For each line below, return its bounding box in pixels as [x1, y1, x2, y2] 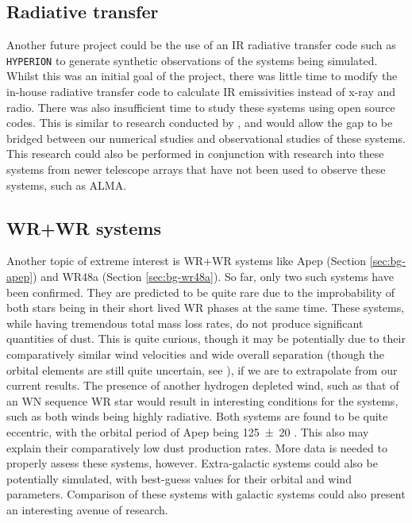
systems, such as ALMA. [6, 176, 127, 193]
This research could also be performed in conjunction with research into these [6, 145, 384, 162]
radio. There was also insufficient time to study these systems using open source [6, 98, 395, 115]
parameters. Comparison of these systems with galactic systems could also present [6, 486, 406, 502]
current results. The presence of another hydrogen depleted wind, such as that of [6, 377, 399, 394]
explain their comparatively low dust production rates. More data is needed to [6, 439, 387, 456]
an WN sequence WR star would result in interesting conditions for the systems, [6, 392, 399, 409]
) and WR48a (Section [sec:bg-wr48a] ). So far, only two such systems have [33, 268, 394, 284]
